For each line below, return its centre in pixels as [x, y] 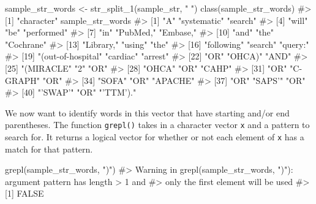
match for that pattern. [49, 149]
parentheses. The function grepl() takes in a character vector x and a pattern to [157, 125]
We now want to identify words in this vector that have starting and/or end [147, 112]
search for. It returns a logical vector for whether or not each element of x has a [155, 137]
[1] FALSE [24, 193]
